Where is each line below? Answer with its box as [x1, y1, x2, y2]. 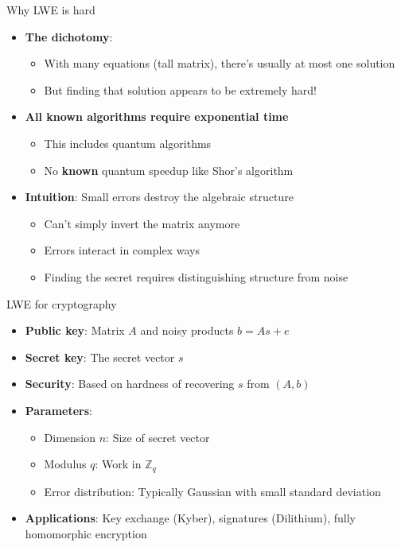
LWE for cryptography [6, 295, 117, 312]
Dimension [44, 429, 96, 445]
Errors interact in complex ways [44, 242, 200, 258]
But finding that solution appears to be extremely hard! [44, 81, 317, 98]
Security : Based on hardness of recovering [25, 375, 235, 392]
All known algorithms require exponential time [25, 108, 289, 125]
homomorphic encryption [25, 525, 147, 541]
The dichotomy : [25, 28, 113, 45]
